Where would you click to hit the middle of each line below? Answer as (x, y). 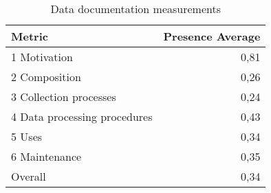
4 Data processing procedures (82, 116)
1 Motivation (42, 57)
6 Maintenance (46, 156)
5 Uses (27, 136)
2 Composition (46, 77)
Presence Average (212, 36)
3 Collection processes (64, 96)
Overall (29, 176)
